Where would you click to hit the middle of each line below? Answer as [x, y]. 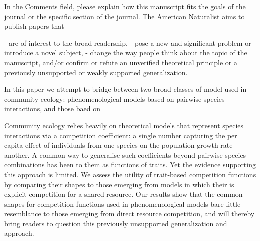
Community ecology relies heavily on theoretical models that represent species [124, 125]
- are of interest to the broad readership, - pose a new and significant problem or [128, 43]
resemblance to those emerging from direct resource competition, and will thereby [130, 213]
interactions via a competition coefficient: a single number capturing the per [121, 135]
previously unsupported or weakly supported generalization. [96, 72]
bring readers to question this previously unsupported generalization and [116, 223]
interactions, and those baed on [52, 109]
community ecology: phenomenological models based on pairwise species [115, 99]
